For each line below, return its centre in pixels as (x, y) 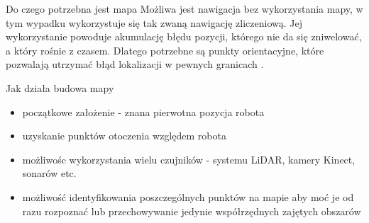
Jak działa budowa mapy (60, 87)
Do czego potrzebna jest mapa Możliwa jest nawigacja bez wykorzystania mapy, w (184, 8)
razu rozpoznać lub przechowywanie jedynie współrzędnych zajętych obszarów (192, 211)
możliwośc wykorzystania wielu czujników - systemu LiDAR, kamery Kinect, (189, 159)
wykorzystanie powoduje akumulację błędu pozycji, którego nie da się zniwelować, (184, 36)
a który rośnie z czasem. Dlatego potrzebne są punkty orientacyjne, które (165, 50)
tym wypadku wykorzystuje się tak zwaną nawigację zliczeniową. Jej (154, 22)
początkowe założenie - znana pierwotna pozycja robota (143, 111)
